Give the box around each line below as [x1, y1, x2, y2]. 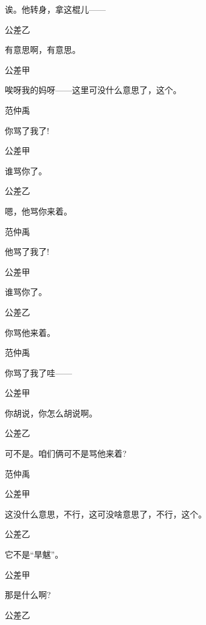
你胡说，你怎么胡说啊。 [5, 406, 97, 419]
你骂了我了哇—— [5, 366, 72, 379]
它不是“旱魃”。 [5, 548, 64, 561]
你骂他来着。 [5, 326, 55, 338]
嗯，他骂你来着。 [5, 204, 72, 217]
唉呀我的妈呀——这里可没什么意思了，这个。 [5, 84, 181, 96]
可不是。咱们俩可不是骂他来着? [5, 447, 127, 460]
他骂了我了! [5, 245, 49, 258]
